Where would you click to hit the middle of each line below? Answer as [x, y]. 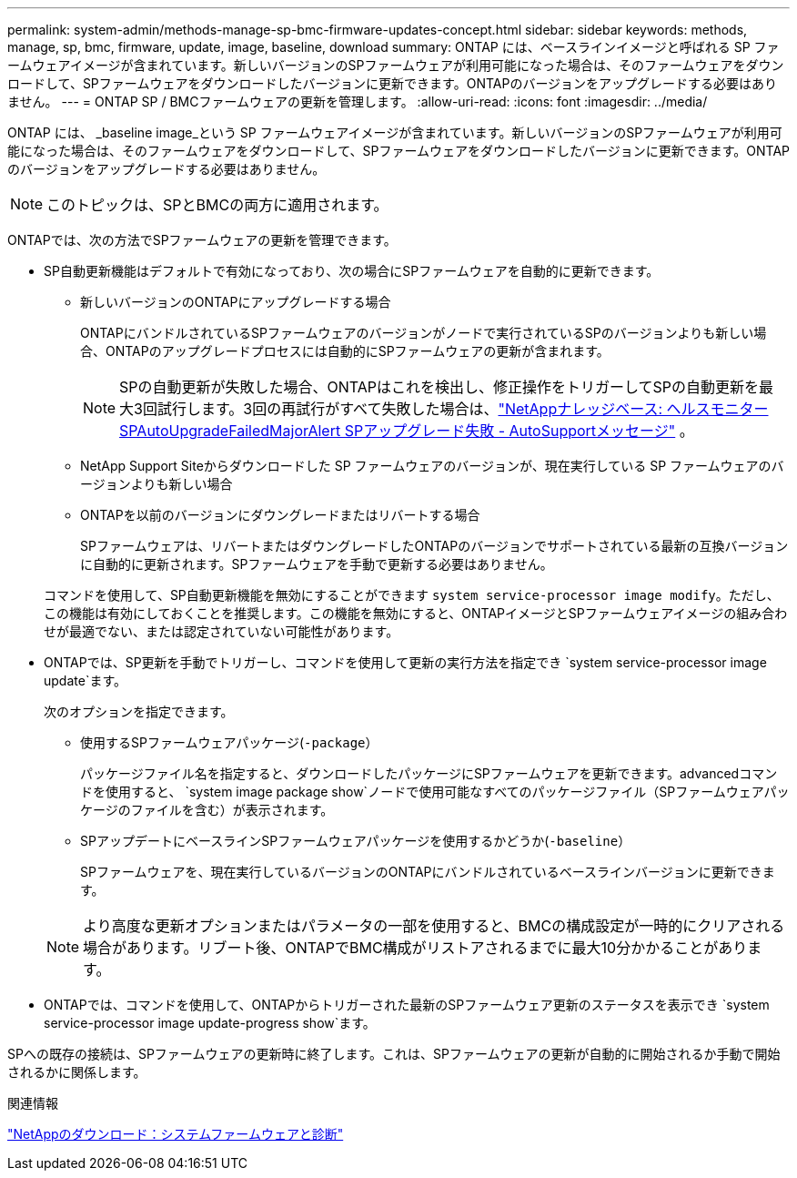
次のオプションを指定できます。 [139, 711]
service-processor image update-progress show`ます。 [210, 1023]
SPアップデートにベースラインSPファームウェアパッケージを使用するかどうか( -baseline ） [356, 841]
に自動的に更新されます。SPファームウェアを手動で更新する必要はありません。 [317, 564]
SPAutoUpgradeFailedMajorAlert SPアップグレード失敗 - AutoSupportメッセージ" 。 [407, 431]
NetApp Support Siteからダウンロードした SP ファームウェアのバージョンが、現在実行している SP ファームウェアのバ [432, 466]
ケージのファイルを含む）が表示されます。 [207, 810]
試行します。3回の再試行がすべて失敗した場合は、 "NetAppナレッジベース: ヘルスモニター [463, 409]
